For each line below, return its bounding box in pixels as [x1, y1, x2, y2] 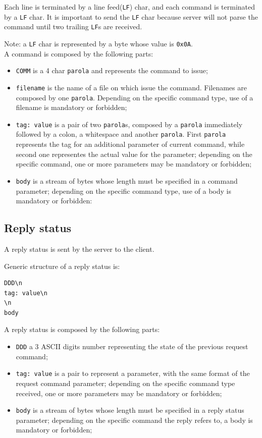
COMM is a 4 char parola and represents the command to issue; [16, 65, 208, 76]
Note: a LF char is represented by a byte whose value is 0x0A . [4, 38, 193, 48]
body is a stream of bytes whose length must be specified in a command [16, 175, 238, 186]
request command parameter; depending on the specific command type [16, 377, 235, 388]
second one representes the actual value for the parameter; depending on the [16, 148, 252, 159]
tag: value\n [4, 289, 47, 297]
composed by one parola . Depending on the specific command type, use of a [16, 92, 253, 102]
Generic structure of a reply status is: [4, 260, 120, 271]
